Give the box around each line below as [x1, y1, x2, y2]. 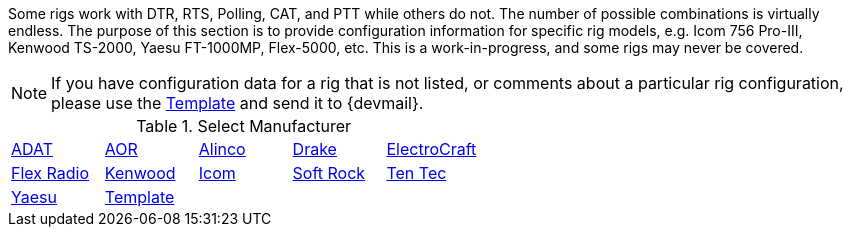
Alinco [198, 139, 246, 159]
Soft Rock [292, 163, 366, 183]
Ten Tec [386, 163, 447, 183]
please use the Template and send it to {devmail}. [51, 93, 424, 113]
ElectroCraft [386, 139, 477, 159]
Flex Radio [11, 163, 89, 183]
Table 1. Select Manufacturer [136, 116, 352, 136]
